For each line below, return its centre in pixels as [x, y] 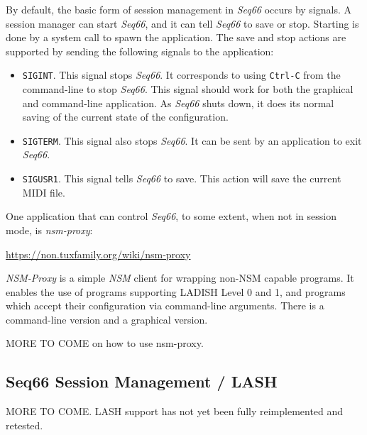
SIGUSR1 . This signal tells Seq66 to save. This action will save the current [182, 178]
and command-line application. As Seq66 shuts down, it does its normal [178, 103]
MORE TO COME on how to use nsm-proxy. [105, 343]
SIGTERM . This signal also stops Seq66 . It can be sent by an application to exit [192, 140]
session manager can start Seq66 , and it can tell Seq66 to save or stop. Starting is [182, 23]
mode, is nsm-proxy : [49, 230]
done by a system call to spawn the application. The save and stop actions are [176, 37]
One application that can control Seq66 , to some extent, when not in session [171, 216]
